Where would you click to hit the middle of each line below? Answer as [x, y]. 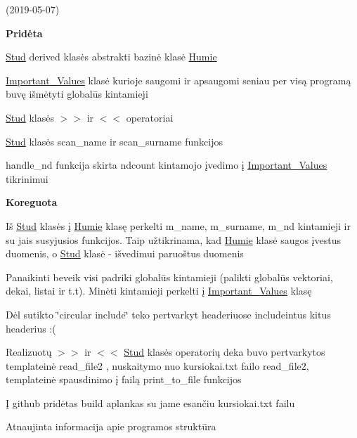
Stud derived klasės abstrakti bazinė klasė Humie [111, 57]
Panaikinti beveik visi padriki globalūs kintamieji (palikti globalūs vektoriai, [169, 277]
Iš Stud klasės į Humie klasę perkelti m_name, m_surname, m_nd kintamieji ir [178, 225]
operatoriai [150, 117]
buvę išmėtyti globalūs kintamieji [77, 94]
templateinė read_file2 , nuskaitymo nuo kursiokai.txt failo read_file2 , [157, 365]
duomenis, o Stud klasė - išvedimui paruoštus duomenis [125, 253]
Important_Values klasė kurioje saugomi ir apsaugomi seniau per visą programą [178, 80]
